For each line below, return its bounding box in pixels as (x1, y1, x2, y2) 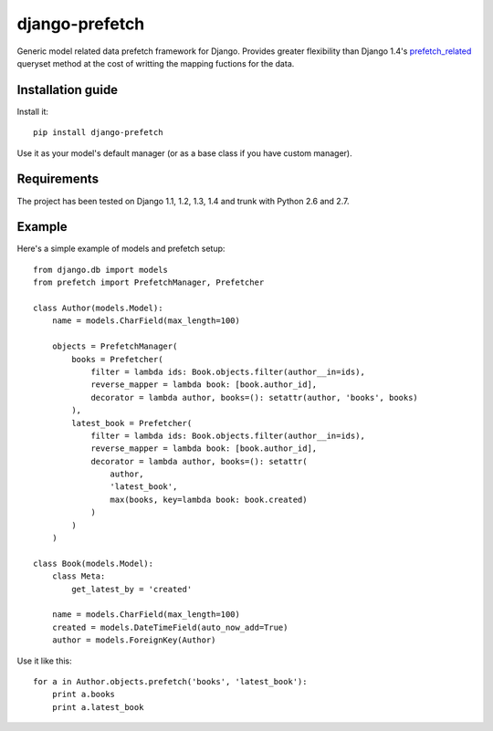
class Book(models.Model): (33, 558, 154, 569)
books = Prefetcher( (71, 354, 163, 364)
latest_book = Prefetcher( (71, 418, 193, 428)
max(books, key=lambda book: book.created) (110, 494, 308, 505)
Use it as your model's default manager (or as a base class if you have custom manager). (16, 147, 352, 159)
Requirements (16, 172, 100, 187)
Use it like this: (16, 655, 72, 666)
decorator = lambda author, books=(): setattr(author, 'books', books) (90, 392, 419, 402)
